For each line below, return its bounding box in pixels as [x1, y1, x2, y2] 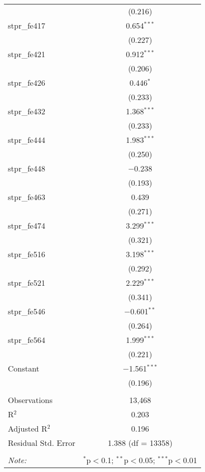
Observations [8, 394, 53, 405]
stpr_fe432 [8, 105, 45, 117]
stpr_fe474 [8, 220, 45, 231]
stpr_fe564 [8, 334, 45, 345]
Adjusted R [8, 423, 47, 434]
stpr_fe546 [8, 305, 45, 317]
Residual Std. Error [8, 437, 75, 448]
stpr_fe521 [8, 277, 45, 288]
